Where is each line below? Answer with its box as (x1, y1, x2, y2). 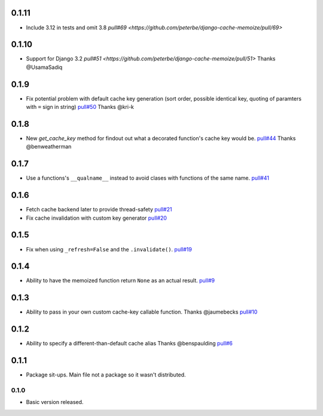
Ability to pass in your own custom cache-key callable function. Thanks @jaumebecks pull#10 (26, 308, 258, 315)
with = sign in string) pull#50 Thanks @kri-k (26, 104, 135, 111)
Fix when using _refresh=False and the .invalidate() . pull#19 (26, 245, 193, 253)
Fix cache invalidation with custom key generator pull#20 (26, 214, 167, 221)
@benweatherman (26, 143, 72, 150)
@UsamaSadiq (26, 63, 63, 71)
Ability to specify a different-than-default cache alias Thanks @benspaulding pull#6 (26, 340, 233, 347)
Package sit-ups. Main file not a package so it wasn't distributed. (26, 371, 186, 378)
